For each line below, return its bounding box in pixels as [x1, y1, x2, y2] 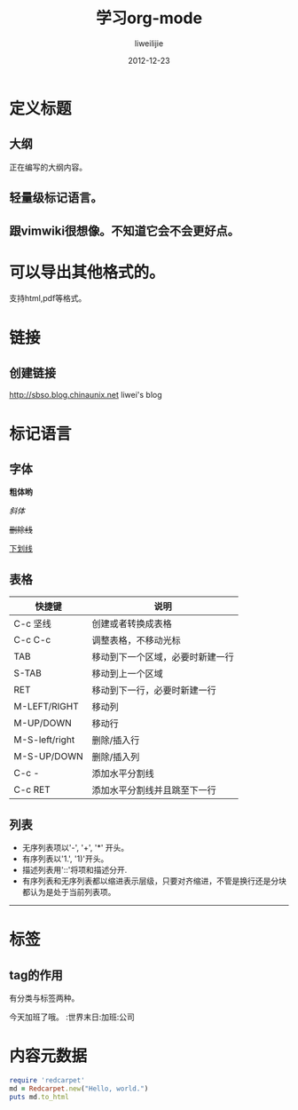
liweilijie [134, 37, 164, 49]
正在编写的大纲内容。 [9, 162, 87, 172]
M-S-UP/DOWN [13, 750, 83, 763]
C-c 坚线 [13, 618, 51, 630]
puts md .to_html [9, 1092, 69, 1101]
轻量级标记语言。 [9, 190, 103, 205]
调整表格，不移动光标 [91, 634, 181, 646]
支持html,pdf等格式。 [9, 293, 87, 304]
